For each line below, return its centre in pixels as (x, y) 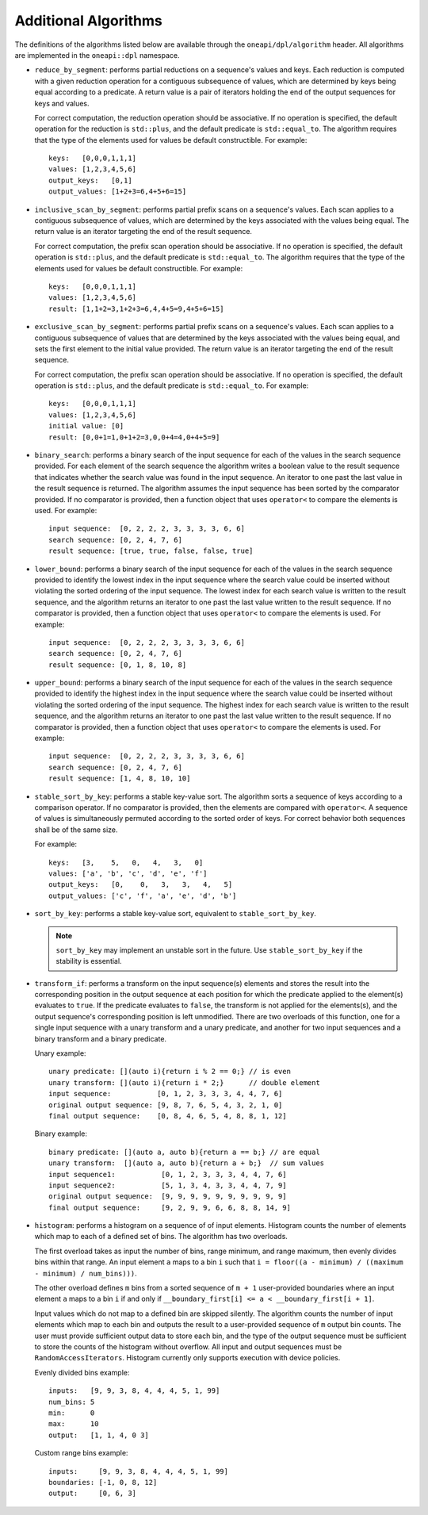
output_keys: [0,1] (90, 180)
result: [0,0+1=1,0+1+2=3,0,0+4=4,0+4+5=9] (134, 437)
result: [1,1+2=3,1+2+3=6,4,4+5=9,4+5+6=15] (137, 309)
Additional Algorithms (88, 21)
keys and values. (62, 103)
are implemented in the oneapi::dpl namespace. (97, 55)
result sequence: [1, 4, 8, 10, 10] (120, 779)
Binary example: (61, 1133)
